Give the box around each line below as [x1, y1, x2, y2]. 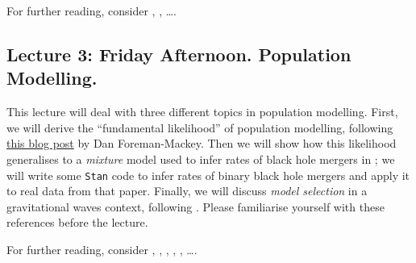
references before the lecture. [6, 214, 148, 231]
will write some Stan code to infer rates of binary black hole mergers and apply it [6, 166, 410, 183]
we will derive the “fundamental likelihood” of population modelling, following [6, 119, 393, 136]
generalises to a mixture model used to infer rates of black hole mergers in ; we [6, 150, 395, 167]
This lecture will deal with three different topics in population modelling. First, [6, 103, 398, 120]
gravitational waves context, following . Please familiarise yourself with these [6, 198, 385, 215]
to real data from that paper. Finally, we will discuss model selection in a [6, 182, 368, 199]
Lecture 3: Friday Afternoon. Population [6, 41, 352, 66]
